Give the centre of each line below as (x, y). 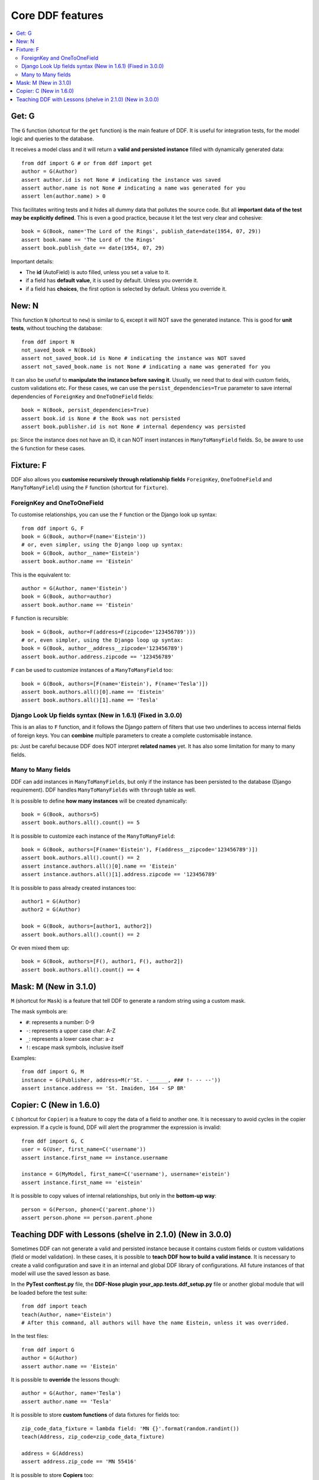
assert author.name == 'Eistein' (70, 1366)
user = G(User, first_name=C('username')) (84, 1149)
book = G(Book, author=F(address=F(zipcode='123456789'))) (109, 632)
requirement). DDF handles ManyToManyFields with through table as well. (103, 790)
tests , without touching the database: (57, 328)
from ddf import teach (54, 1306)
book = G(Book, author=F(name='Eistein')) (84, 537)
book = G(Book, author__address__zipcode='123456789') (102, 649)
